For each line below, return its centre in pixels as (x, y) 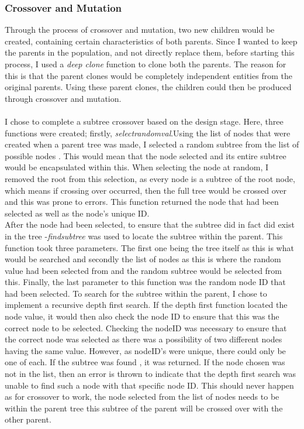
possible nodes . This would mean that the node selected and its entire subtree (146, 155)
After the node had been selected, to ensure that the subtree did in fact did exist (150, 224)
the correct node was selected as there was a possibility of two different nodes (144, 339)
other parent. (28, 419)
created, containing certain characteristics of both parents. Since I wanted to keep (151, 41)
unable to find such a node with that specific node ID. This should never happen (149, 385)
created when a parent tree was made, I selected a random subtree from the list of (152, 144)
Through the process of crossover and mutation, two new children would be (140, 30)
